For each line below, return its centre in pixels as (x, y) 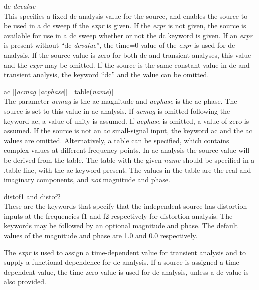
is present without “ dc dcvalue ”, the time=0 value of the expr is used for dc (120, 45)
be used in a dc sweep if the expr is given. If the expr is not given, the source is (125, 26)
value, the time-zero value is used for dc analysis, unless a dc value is (143, 272)
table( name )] (94, 91)
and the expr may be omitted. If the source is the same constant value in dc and (127, 65)
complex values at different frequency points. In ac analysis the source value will (127, 150)
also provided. (25, 282)
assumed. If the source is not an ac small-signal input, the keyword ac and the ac (128, 131)
